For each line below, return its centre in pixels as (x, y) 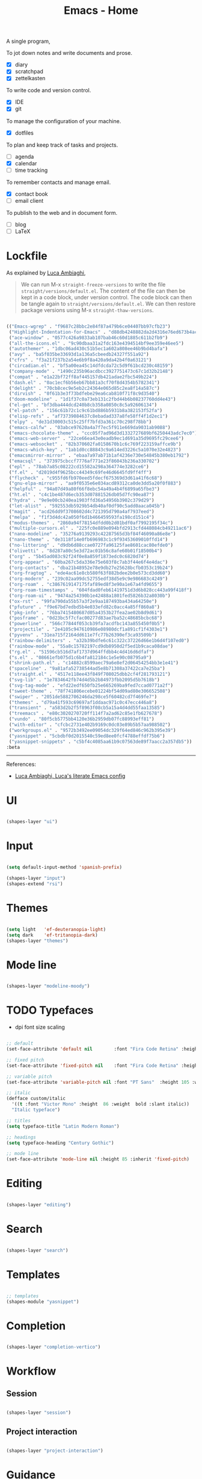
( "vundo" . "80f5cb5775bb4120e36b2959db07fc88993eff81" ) (81, 719)
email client (29, 200)
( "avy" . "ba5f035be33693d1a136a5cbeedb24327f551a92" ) (79, 355)
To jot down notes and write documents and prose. (69, 53)
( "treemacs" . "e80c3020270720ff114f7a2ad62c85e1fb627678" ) (86, 714)
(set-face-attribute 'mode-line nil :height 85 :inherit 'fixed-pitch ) (98, 1159)
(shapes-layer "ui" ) (32, 822)
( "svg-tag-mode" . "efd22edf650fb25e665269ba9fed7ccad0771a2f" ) (91, 685)
